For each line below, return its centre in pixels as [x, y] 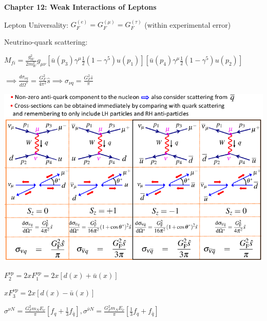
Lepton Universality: [36, 24]
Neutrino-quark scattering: [46, 42]
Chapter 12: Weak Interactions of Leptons [80, 7]
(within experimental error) [188, 24]
